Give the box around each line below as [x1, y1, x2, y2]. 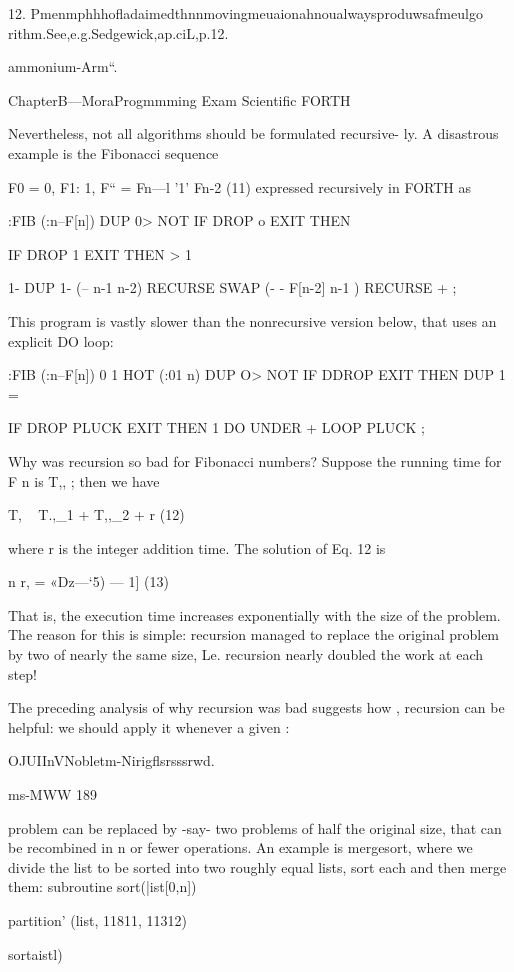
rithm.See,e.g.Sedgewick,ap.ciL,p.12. [8, 22, 229, 43]
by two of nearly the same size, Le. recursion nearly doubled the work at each [8, 644, 484, 665]
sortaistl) [8, 943, 63, 964]
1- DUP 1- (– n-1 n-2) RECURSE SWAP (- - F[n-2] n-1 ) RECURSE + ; [8, 277, 457, 298]
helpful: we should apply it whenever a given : [8, 716, 290, 737]
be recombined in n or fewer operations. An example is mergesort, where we [8, 837, 473, 858]
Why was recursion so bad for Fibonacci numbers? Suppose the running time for [8, 450, 502, 471]
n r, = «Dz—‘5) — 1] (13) [8, 571, 169, 592]
